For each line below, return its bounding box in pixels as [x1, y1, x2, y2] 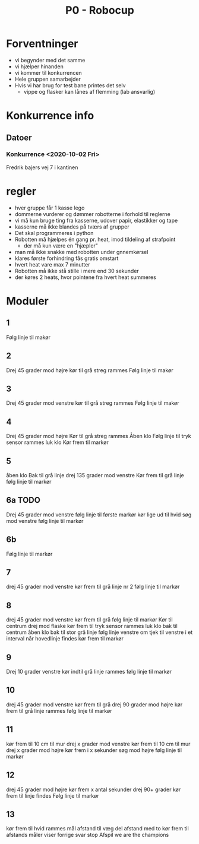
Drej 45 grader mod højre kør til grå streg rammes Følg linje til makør [6, 366, 173, 374]
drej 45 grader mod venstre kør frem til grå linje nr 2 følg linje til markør [6, 583, 180, 591]
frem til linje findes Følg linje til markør [6, 792, 99, 799]
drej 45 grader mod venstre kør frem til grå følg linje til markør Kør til [6, 616, 173, 623]
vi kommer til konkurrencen [14, 69, 82, 76]
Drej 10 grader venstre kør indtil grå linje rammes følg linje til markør [6, 668, 172, 675]
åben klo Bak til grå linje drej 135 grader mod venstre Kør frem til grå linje [6, 472, 184, 478]
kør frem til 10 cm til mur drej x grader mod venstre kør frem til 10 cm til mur [6, 740, 191, 747]
